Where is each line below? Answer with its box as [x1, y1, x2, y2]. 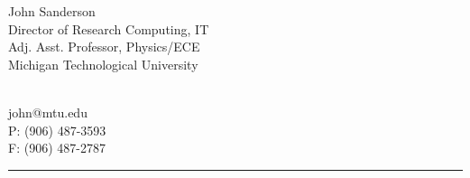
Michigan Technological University [8, 54, 198, 73]
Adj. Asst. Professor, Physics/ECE [8, 37, 200, 56]
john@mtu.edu [8, 102, 88, 121]
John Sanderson [8, 2, 96, 20]
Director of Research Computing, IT [8, 19, 209, 38]
